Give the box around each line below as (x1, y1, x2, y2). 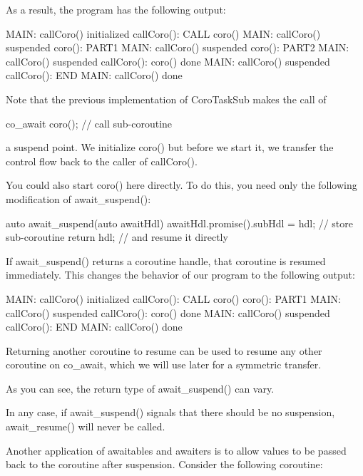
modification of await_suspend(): (6, 191, 151, 206)
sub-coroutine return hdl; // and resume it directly (6, 229, 228, 244)
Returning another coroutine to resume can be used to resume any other (6, 343, 322, 358)
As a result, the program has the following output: (6, 2, 226, 16)
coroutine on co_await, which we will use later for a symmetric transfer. (6, 357, 322, 372)
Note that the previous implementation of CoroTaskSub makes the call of (6, 91, 327, 106)
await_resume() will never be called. (6, 419, 165, 434)
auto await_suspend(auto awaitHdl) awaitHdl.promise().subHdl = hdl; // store (6, 215, 354, 230)
